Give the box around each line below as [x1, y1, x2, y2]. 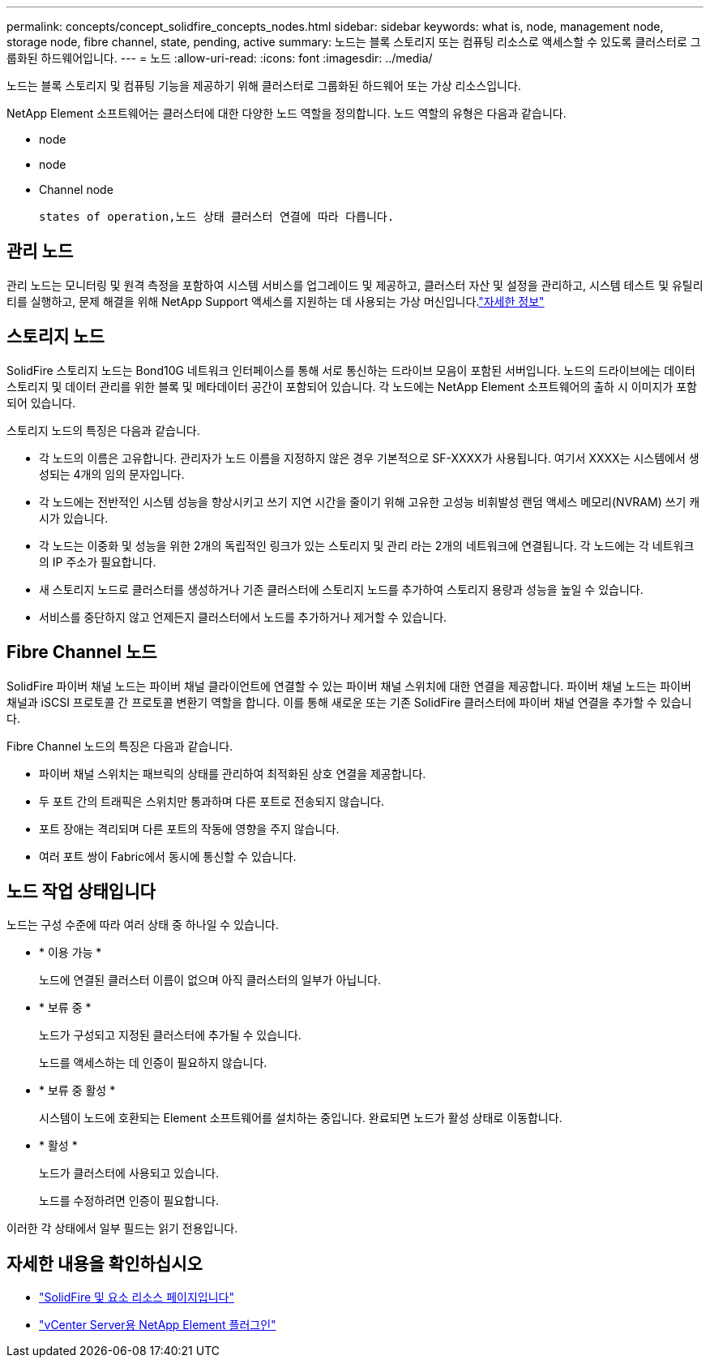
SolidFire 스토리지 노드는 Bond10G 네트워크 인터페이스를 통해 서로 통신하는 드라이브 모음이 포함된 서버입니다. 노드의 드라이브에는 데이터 [6, 363, 695, 377]
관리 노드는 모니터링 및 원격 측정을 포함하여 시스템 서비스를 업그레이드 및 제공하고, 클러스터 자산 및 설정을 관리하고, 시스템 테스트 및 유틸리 [6, 278, 704, 292]
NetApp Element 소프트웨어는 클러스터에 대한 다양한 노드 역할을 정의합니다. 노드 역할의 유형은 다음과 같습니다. [6, 106, 567, 120]
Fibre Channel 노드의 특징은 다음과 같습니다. [6, 738, 233, 753]
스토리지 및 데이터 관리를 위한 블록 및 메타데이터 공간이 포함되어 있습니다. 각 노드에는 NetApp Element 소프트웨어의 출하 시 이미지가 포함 [6, 379, 697, 394]
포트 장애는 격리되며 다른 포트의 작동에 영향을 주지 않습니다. [39, 821, 340, 836]
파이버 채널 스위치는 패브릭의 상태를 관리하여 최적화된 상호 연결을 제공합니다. [39, 766, 426, 781]
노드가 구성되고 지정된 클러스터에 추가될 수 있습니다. [39, 1028, 302, 1043]
